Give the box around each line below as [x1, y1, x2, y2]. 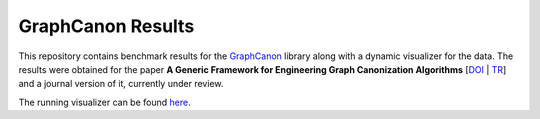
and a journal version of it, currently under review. [18, 78, 224, 90]
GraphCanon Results [18, 15, 195, 37]
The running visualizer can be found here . [18, 96, 191, 108]
